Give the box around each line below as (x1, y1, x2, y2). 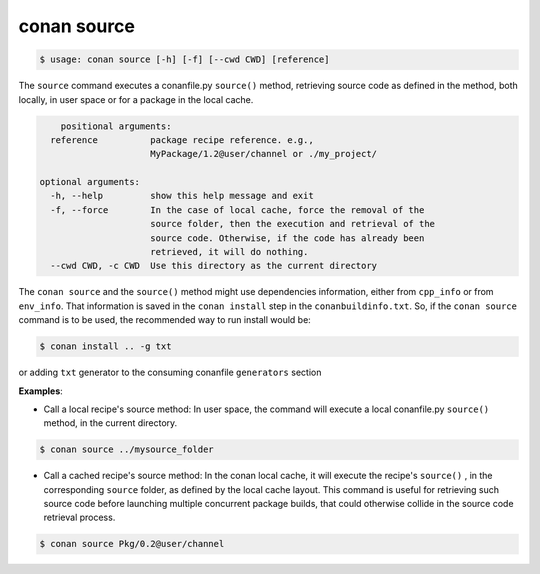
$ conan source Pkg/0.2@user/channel (39, 538, 225, 550)
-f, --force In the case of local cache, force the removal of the (50, 204, 425, 215)
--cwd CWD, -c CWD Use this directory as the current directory (50, 260, 378, 272)
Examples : (18, 385, 64, 397)
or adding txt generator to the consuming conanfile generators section (18, 366, 322, 379)
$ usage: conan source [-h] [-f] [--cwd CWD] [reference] (39, 54, 330, 65)
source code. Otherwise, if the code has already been (150, 232, 425, 244)
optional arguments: (39, 176, 140, 188)
